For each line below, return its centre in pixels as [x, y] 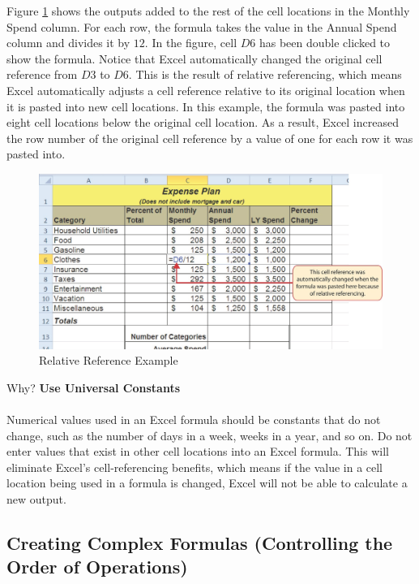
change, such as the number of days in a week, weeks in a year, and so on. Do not [209, 435]
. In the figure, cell [191, 43]
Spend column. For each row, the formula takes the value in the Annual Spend [202, 26]
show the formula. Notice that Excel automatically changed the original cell [195, 58]
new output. [36, 499]
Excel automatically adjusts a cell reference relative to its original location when [206, 90]
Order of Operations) [97, 567]
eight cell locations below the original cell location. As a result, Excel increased [203, 122]
